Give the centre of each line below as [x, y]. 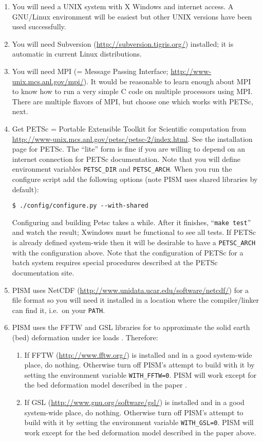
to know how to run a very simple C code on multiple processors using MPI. [132, 91]
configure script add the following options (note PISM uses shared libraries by [135, 179]
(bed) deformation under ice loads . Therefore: [85, 337]
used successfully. [39, 26]
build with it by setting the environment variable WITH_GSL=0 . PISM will [139, 422]
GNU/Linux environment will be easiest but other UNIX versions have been [132, 16]
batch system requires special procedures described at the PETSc [115, 262]
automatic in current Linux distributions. [77, 54]
